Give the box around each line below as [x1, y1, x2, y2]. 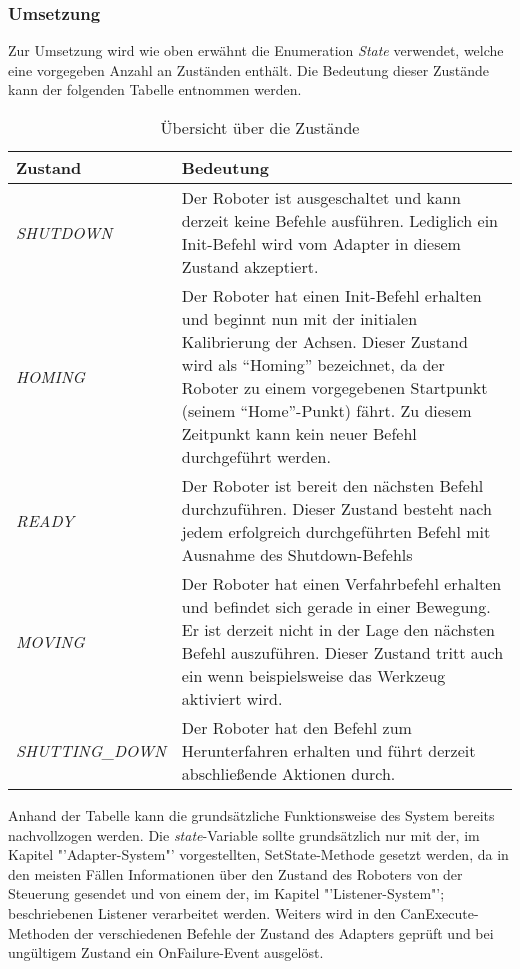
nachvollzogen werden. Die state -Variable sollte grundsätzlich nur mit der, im [8, 824, 480, 845]
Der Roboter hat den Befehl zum [181, 716, 412, 739]
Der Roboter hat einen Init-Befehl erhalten [181, 284, 482, 307]
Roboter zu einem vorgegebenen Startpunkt [181, 376, 488, 399]
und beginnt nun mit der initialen [181, 307, 418, 330]
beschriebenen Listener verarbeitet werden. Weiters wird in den [8, 902, 396, 923]
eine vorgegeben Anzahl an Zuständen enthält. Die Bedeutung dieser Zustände [8, 59, 489, 80]
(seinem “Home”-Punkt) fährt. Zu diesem [181, 399, 472, 422]
